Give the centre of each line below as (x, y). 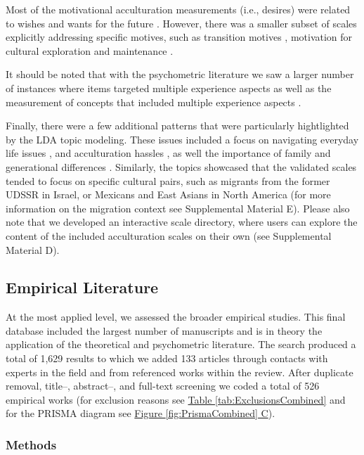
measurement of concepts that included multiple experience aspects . (154, 102)
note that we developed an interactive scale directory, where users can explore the (182, 222)
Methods (31, 444)
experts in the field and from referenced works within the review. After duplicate (180, 372)
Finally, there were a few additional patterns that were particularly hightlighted (177, 126)
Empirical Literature (82, 287)
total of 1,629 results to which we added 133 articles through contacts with (167, 358)
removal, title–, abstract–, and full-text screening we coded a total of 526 (163, 386)
